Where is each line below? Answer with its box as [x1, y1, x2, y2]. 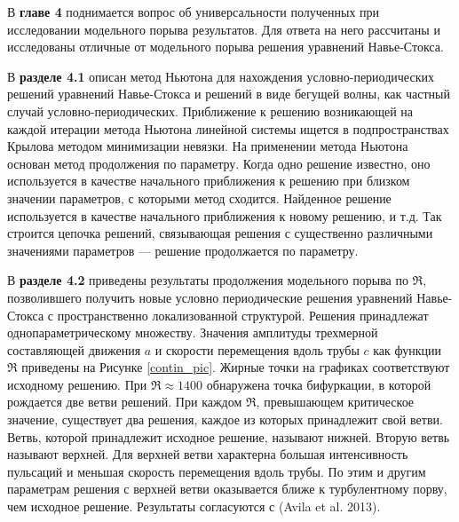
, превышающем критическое [256, 392, 415, 411]
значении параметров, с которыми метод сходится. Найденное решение [7, 188, 392, 207]
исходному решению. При [7, 375, 147, 393]
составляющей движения [7, 340, 141, 359]
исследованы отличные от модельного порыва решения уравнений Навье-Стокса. [7, 37, 444, 56]
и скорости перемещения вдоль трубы [154, 340, 360, 359]
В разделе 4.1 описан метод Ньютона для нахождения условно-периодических [7, 67, 434, 85]
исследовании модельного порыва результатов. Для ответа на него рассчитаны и [7, 20, 440, 38]
